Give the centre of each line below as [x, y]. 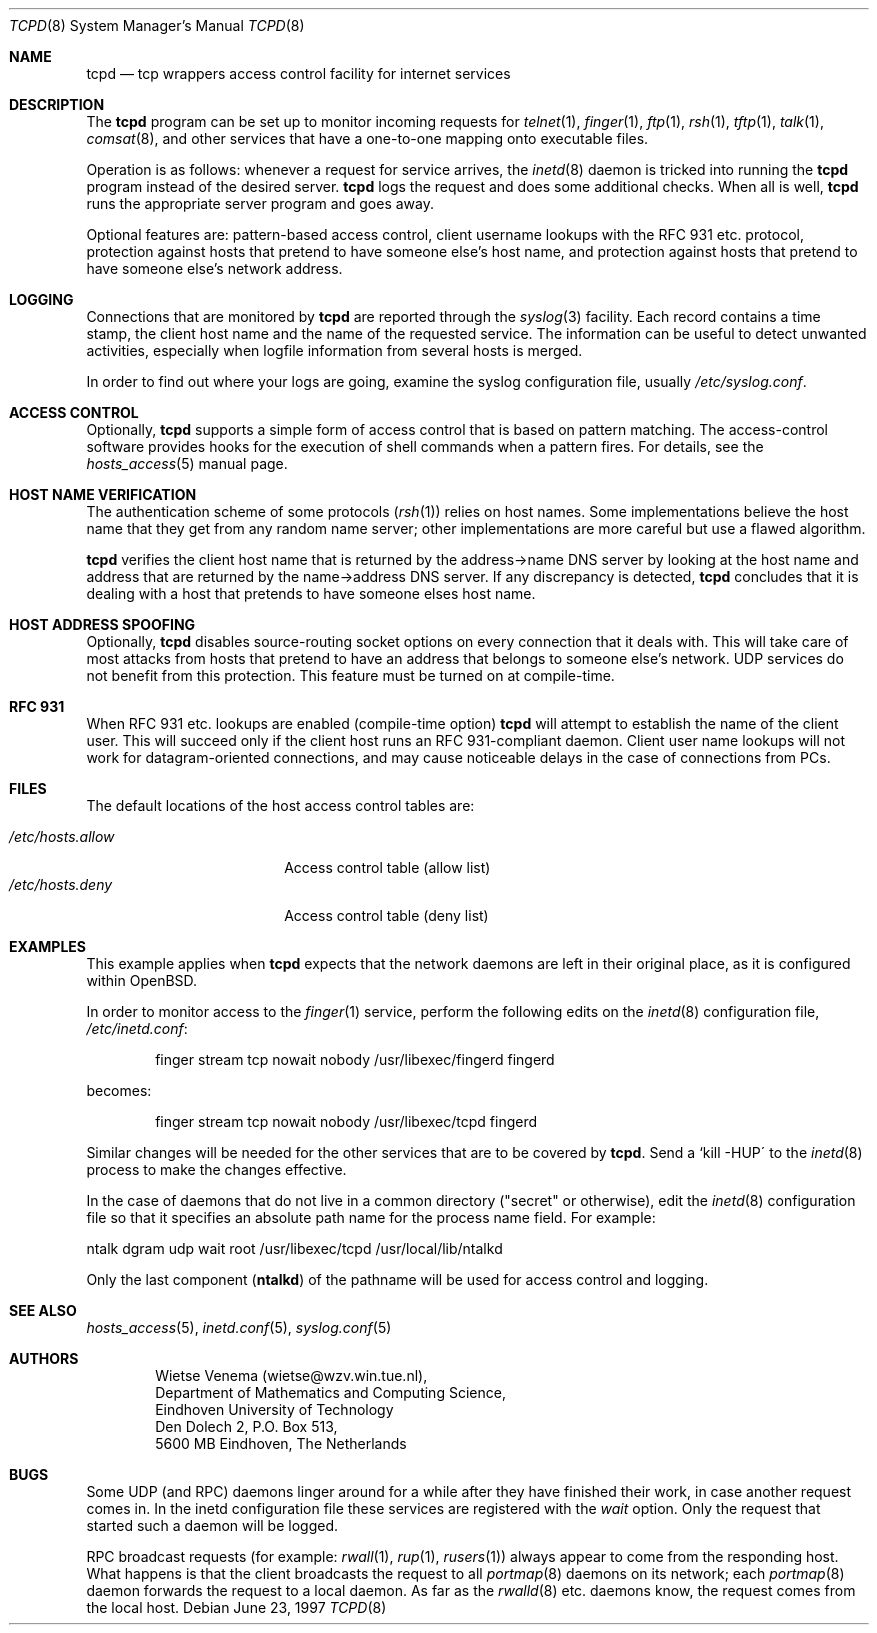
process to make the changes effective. [216, 1169]
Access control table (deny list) [386, 915]
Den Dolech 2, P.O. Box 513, [246, 1426]
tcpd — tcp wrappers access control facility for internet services [298, 73]
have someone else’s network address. [214, 268]
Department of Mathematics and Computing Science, [330, 1392]
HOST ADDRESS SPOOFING [102, 624]
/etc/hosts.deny [61, 884]
